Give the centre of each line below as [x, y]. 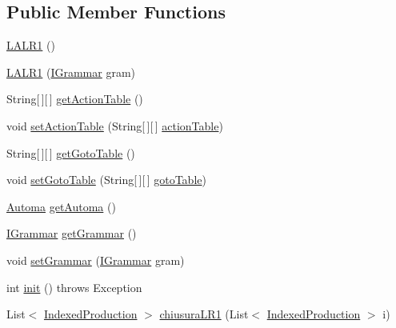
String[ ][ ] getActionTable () [75, 99]
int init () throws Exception [74, 287]
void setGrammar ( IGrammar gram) [96, 260]
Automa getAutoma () [61, 206]
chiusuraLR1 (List [204, 314]
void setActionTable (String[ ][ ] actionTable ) [115, 125]
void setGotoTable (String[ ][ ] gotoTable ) [106, 180]
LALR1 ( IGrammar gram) [71, 72]
